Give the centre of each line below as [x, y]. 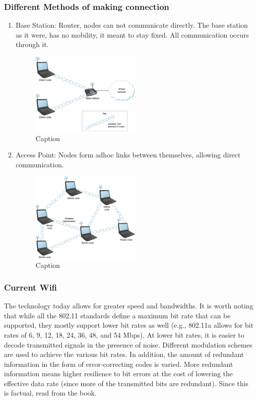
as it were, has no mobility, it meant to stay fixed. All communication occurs [132, 34]
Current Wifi [31, 287]
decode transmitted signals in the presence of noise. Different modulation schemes [128, 344]
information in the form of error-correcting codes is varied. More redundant [119, 364]
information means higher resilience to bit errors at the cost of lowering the [119, 374]
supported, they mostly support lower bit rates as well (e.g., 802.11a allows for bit [129, 325]
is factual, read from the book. [50, 393]
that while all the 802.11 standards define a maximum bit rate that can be [117, 315]
